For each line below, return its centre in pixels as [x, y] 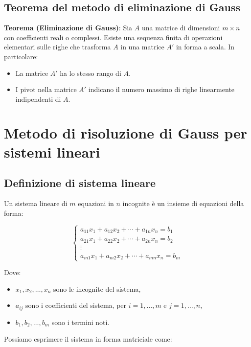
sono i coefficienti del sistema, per [76, 305]
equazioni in [96, 203]
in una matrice [142, 47]
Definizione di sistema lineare [80, 183]
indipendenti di [38, 99]
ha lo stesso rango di [91, 73]
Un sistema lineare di [36, 203]
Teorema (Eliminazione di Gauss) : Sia [68, 28]
